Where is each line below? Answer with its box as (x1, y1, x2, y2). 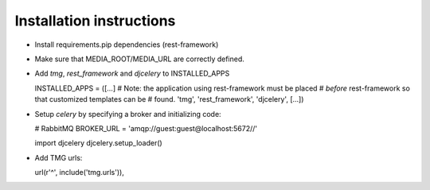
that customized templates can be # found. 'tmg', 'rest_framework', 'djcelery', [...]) (34, 95, 304, 104)
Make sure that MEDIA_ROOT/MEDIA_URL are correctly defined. (34, 54, 244, 64)
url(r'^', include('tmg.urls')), (34, 168, 125, 177)
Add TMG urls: (34, 153, 83, 162)
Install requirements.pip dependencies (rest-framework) (34, 40, 219, 49)
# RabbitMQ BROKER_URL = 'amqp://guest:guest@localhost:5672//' (34, 123, 258, 133)
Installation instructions (14, 12, 176, 29)
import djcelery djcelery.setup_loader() (34, 138, 162, 148)
